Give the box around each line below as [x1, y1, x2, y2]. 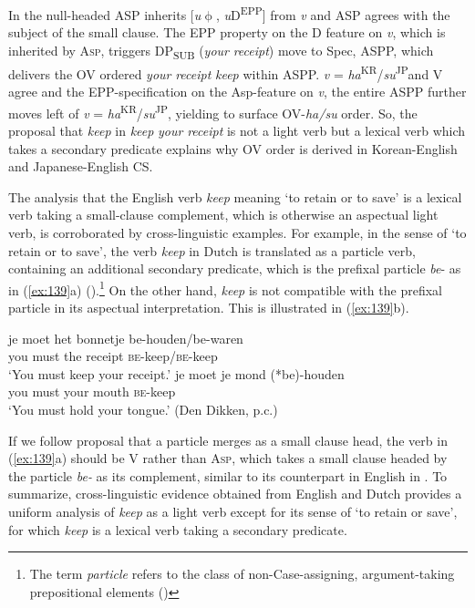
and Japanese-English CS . [8, 157, 153, 176]
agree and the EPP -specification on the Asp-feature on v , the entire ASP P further [8, 82, 467, 101]
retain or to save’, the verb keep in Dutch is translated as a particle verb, [8, 241, 416, 260]
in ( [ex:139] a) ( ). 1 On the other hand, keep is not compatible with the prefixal [8, 277, 442, 299]
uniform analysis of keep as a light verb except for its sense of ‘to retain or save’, [8, 502, 458, 520]
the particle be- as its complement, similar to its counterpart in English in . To [8, 466, 448, 485]
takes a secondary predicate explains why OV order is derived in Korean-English [8, 139, 458, 158]
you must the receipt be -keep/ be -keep [8, 346, 218, 366]
